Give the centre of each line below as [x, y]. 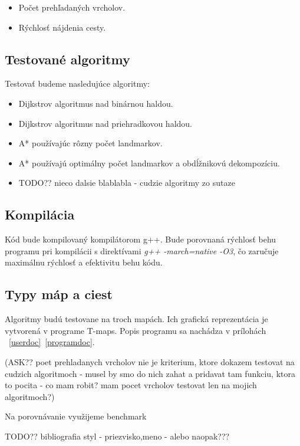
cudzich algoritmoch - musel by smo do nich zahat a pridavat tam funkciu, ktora [150, 373]
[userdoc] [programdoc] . [52, 342]
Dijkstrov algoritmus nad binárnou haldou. [96, 103]
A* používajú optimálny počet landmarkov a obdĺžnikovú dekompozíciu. [149, 163]
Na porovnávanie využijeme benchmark [76, 416]
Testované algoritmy [67, 59]
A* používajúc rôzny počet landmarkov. [90, 143]
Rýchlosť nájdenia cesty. [62, 27]
